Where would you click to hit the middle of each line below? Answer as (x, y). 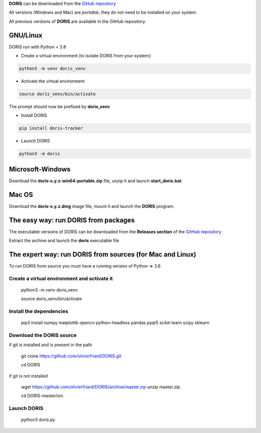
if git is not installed (28, 376)
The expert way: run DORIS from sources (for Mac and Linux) (103, 254)
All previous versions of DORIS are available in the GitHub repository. (78, 21)
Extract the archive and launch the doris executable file (64, 241)
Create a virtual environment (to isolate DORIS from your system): (86, 56)
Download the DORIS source (43, 336)
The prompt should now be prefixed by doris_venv (59, 107)
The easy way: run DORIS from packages (72, 220)
